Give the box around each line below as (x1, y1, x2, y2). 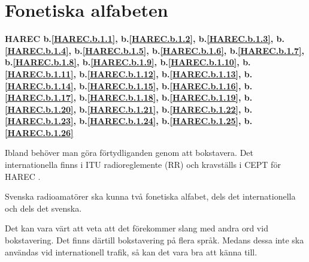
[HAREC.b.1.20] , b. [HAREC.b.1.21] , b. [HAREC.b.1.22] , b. (5, 103, 253, 115)
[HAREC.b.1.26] (5, 126, 74, 138)
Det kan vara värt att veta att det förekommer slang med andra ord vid (5, 222, 268, 234)
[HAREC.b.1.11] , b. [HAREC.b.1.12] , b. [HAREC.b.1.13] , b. (5, 67, 253, 80)
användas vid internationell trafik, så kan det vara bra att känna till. (5, 245, 257, 258)
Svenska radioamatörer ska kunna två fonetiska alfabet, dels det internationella (5, 190, 296, 203)
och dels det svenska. (5, 201, 82, 214)
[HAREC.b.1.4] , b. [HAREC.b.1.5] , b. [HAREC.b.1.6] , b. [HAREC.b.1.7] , (5, 44, 305, 56)
